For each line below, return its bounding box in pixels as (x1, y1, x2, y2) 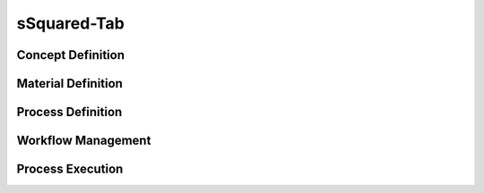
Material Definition (16, 76, 123, 91)
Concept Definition (16, 47, 125, 63)
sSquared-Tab (16, 13, 125, 33)
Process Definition (16, 105, 123, 120)
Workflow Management (16, 133, 151, 148)
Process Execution (16, 162, 124, 177)
